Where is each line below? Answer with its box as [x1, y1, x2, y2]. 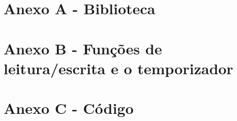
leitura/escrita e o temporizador [4, 57, 233, 78]
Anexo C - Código [4, 98, 134, 118]
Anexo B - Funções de [4, 38, 162, 58]
